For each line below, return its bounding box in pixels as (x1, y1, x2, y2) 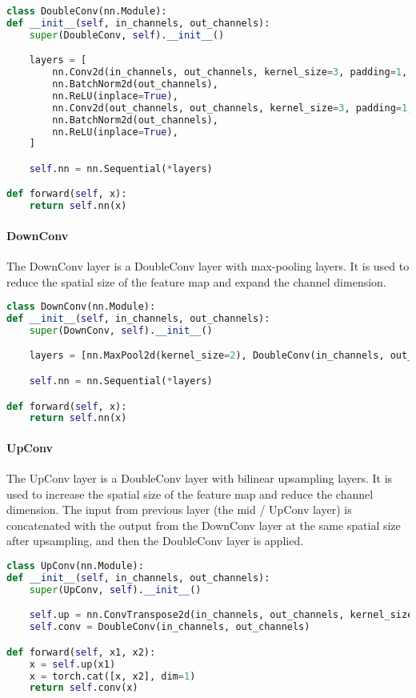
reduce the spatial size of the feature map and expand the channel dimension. (6, 273, 386, 290)
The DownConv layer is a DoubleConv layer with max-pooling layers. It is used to (6, 258, 410, 275)
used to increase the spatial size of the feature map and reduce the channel (6, 485, 374, 502)
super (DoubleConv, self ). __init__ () (29, 29, 225, 41)
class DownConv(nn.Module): (6, 301, 156, 313)
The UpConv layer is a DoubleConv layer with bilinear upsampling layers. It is (6, 470, 393, 487)
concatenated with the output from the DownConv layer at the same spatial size (6, 516, 401, 533)
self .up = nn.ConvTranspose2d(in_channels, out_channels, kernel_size (29, 609, 414, 621)
